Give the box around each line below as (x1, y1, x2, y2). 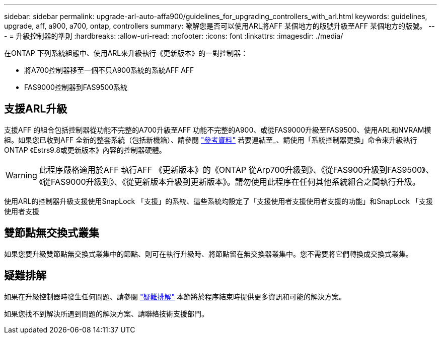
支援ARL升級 (4, 102, 67, 116)
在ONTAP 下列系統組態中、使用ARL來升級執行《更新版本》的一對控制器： (4, 49, 248, 57)
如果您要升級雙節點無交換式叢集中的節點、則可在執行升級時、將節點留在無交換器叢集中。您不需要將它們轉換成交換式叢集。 (4, 249, 413, 258)
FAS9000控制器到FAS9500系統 (24, 83, 128, 91)
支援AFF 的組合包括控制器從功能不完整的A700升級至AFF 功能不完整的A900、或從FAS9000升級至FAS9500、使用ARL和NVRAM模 (4, 125, 431, 134)
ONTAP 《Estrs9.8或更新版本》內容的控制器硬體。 (4, 145, 166, 154)
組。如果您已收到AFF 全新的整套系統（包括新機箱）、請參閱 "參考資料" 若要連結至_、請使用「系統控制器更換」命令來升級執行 (4, 135, 417, 144)
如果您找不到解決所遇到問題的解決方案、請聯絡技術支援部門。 (4, 309, 208, 318)
